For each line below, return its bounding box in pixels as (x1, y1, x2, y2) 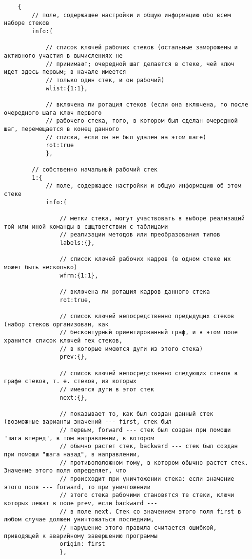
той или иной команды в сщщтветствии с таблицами (4, 223, 168, 230)
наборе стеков (4, 20, 50, 27)
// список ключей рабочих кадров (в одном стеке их (59, 256, 231, 263)
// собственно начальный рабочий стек (32, 166, 157, 173)
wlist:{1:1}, (45, 85, 88, 92)
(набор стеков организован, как (4, 321, 109, 328)
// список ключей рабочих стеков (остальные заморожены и (45, 44, 238, 51)
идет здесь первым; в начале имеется (4, 68, 126, 76)
